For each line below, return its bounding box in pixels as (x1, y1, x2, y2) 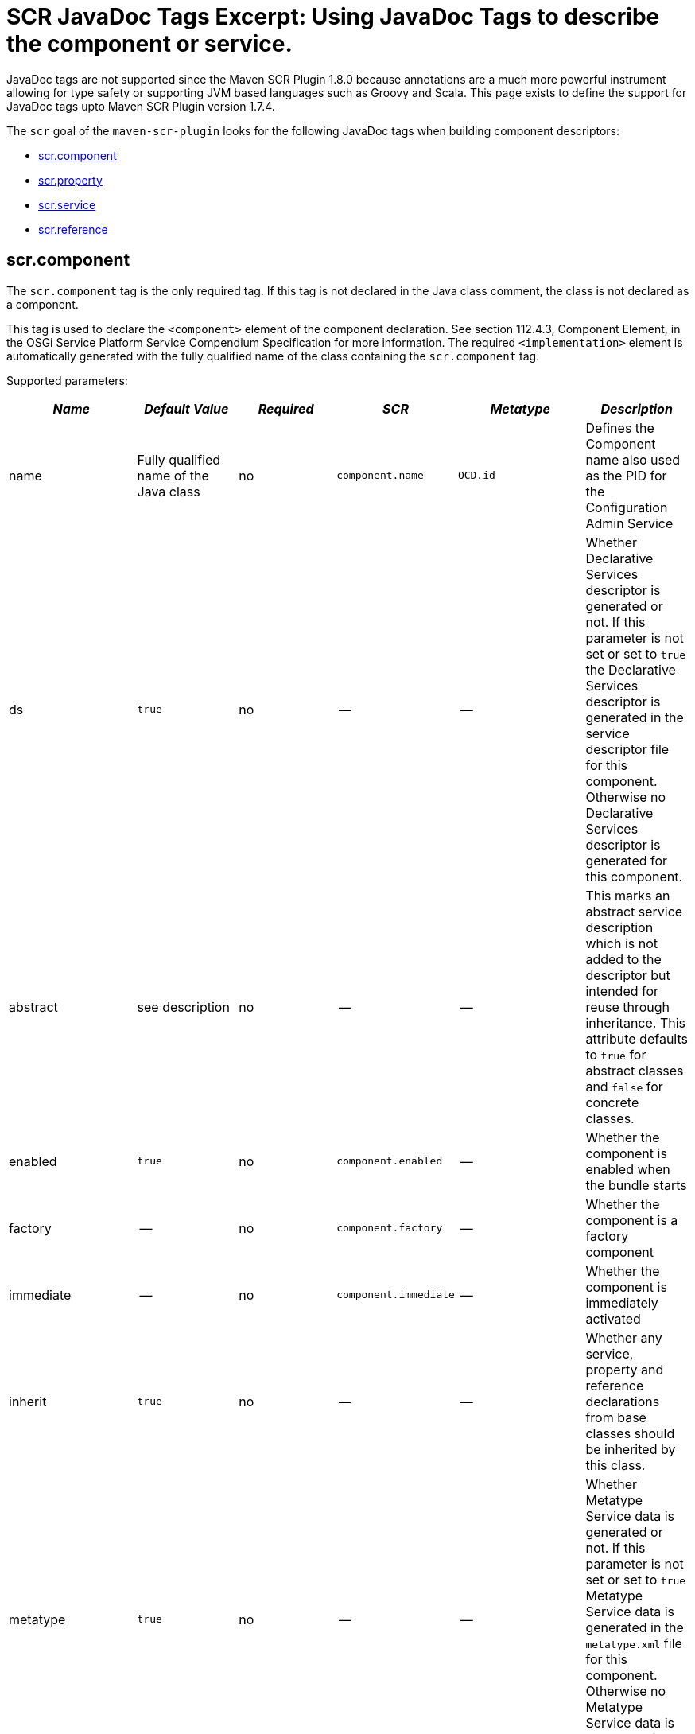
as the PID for (585, 467, 667, 484)
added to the (585, 951, 662, 967)
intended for (585, 982, 659, 999)
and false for (585, 1078, 663, 1094)
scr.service (38, 197, 96, 212)
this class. (585, 1456, 646, 1473)
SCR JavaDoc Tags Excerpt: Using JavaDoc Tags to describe (6, 3, 660, 30)
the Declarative (585, 661, 676, 678)
